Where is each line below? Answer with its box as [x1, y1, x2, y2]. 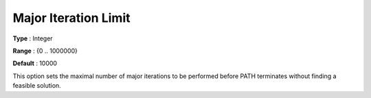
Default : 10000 [12, 59, 58, 68]
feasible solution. [12, 82, 61, 90]
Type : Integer [12, 34, 53, 42]
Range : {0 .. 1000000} [12, 47, 78, 55]
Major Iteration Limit [12, 10, 131, 25]
